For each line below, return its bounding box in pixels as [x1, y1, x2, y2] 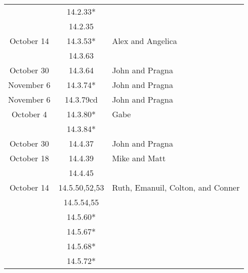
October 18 [9, 152, 49, 164]
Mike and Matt [112, 152, 166, 164]
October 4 [11, 108, 47, 120]
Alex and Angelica [112, 35, 177, 47]
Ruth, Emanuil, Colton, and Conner [112, 181, 240, 193]
